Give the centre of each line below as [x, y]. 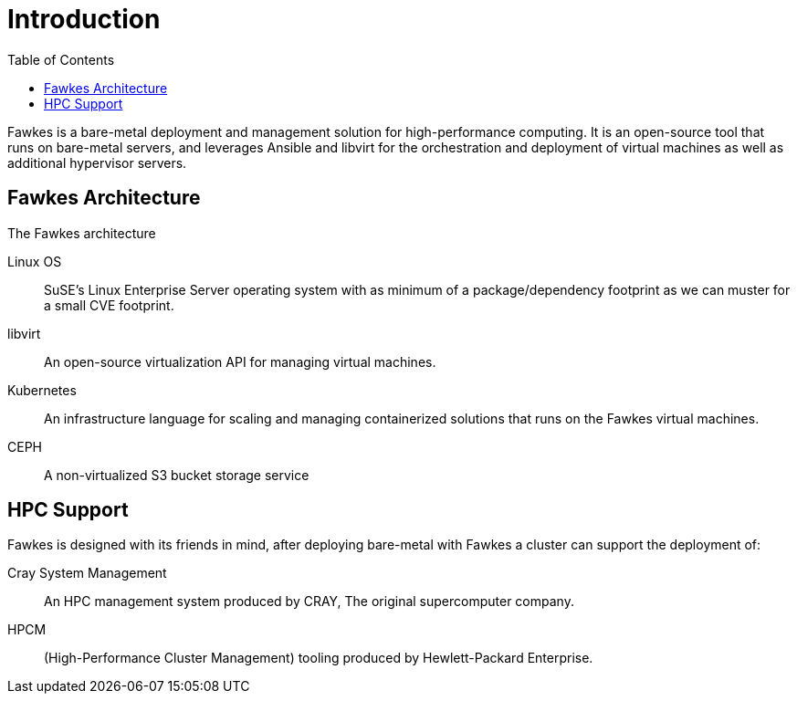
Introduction [84, 19]
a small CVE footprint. [109, 305]
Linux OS [35, 261]
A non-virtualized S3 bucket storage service [177, 475]
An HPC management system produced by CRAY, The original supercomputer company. [309, 602]
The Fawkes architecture [82, 233]
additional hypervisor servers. [97, 162]
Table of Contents [61, 59]
